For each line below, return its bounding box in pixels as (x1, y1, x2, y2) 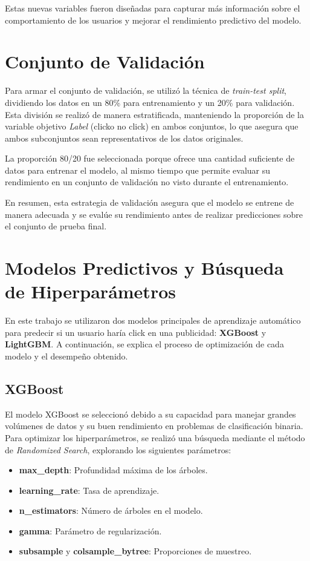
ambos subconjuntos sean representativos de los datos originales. (5, 131, 244, 144)
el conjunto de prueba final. (5, 220, 107, 232)
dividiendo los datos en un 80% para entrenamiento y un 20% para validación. (5, 96, 295, 108)
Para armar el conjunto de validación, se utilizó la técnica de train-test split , (5, 84, 287, 97)
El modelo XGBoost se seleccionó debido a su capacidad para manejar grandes (5, 407, 296, 420)
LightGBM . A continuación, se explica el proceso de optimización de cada (5, 338, 284, 350)
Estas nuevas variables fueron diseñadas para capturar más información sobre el (5, 2, 300, 14)
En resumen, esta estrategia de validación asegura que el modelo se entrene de (5, 196, 294, 209)
